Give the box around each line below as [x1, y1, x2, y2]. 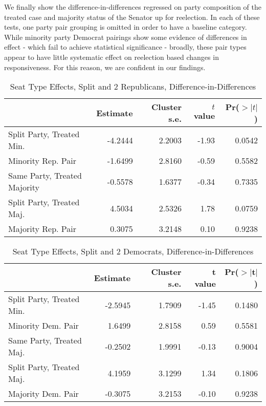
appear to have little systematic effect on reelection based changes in [4, 51, 219, 62]
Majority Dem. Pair [8, 388, 79, 400]
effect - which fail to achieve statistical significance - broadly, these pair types [4, 41, 247, 52]
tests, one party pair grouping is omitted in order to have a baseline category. [4, 22, 247, 32]
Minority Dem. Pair [8, 319, 79, 332]
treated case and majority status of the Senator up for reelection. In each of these [4, 11, 260, 22]
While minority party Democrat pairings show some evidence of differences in [4, 31, 247, 42]
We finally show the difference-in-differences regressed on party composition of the [4, 2, 261, 12]
